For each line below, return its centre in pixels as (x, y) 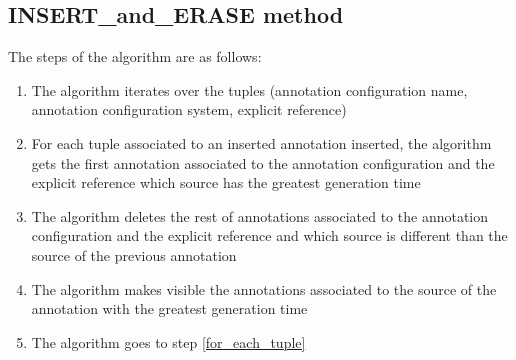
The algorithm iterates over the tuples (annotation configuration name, (249, 89)
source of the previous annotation (134, 254)
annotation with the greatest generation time (169, 308)
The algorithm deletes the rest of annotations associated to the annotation (260, 215)
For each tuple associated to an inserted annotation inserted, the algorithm (261, 142)
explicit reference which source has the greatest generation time (226, 182)
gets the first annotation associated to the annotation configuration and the (263, 162)
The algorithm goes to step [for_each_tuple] (168, 341)
